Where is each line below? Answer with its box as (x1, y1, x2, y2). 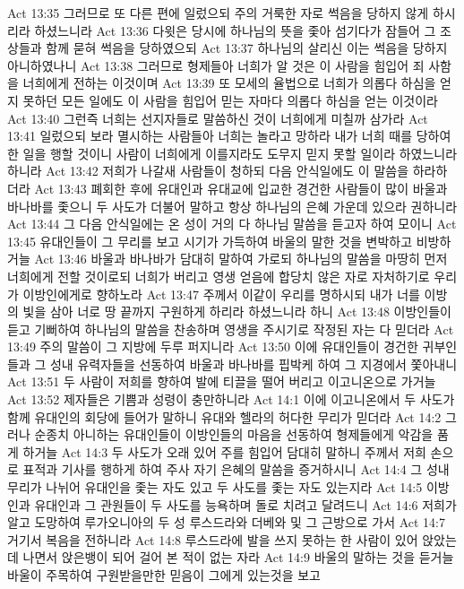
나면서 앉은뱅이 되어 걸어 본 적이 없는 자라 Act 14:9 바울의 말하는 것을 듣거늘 (22, 548, 454, 567)
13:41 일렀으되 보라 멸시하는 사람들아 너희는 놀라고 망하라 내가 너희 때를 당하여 (7, 126, 451, 145)
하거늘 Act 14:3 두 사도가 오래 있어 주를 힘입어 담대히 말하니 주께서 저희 (22, 442, 426, 461)
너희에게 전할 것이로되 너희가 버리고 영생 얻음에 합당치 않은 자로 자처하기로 (7, 266, 430, 285)
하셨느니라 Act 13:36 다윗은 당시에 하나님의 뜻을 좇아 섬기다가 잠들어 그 (34, 21, 436, 39)
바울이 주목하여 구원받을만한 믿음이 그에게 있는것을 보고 (7, 566, 321, 584)
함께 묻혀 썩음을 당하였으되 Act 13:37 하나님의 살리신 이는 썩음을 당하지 (46, 39, 448, 57)
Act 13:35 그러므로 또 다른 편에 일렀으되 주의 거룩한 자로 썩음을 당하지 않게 (7, 4, 429, 22)
